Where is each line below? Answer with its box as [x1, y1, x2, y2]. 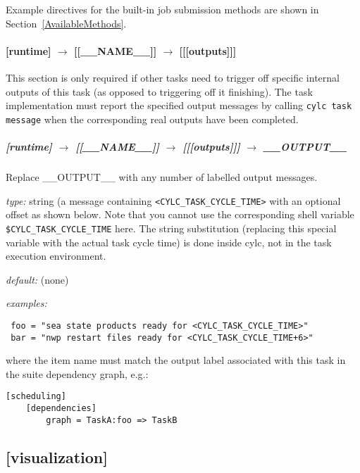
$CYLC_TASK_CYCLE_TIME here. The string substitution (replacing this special [6, 220, 337, 235]
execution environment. [6, 248, 106, 263]
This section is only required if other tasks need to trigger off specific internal [6, 70, 340, 84]
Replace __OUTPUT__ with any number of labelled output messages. [6, 170, 318, 184]
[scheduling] [6, 391, 66, 402]
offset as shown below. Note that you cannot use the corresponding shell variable [6, 207, 354, 222]
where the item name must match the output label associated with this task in [6, 353, 346, 367]
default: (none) [6, 272, 69, 286]
